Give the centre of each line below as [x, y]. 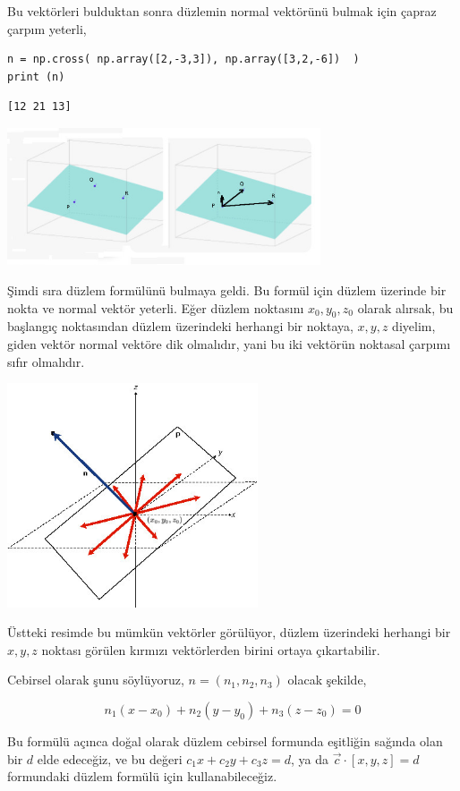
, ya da [310, 758]
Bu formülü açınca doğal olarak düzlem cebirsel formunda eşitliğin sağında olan [225, 741]
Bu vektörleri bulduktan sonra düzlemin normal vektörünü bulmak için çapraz [222, 11]
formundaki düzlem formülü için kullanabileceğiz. [142, 776]
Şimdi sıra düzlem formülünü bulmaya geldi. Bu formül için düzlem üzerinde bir [227, 290]
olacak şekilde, [327, 680]
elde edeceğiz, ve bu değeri [110, 758]
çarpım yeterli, [47, 28]
